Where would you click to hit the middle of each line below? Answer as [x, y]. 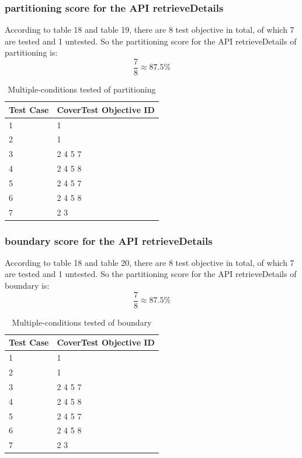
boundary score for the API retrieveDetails [109, 240]
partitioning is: [31, 52]
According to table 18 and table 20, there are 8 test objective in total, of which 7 [150, 262]
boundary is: [27, 286]
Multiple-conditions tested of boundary [82, 322]
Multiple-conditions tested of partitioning [82, 89]
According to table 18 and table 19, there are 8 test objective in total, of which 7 [150, 30]
